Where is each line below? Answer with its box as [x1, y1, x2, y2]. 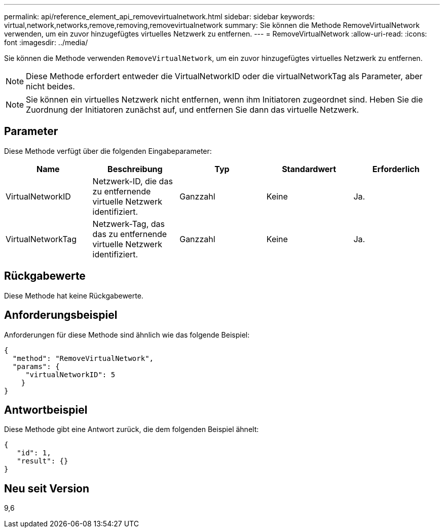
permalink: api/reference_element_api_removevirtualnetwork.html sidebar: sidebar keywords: [4, 12, 315, 21]
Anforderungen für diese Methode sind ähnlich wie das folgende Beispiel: [4, 330, 250, 339]
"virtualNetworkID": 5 [25, 370, 116, 379]
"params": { [12, 362, 60, 371]
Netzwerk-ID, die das [92, 176, 173, 186]
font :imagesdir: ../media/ [4, 38, 88, 47]
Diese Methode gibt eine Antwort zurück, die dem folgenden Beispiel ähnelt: [4, 425, 259, 434]
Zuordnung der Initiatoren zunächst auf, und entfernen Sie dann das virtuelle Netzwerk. [26, 105, 359, 115]
